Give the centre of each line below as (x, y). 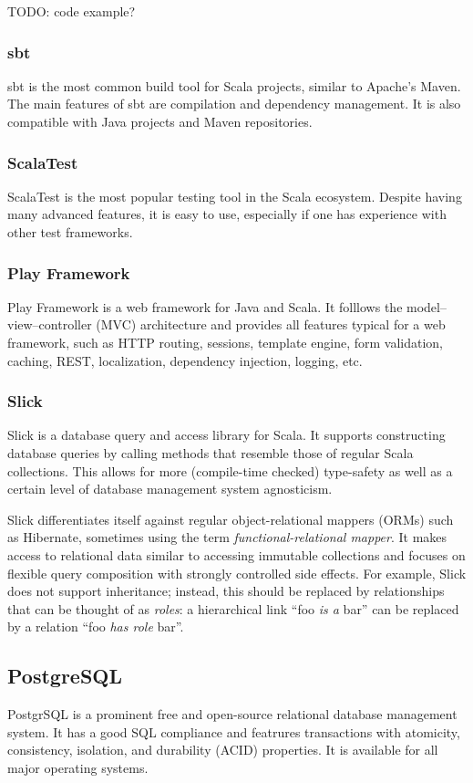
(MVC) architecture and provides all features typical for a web (271, 324)
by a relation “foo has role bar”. (96, 626)
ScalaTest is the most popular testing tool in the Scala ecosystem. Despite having (235, 196)
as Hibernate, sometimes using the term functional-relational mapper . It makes (227, 537)
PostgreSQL (65, 676)
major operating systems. (78, 767)
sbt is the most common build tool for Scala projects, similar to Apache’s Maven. (234, 85)
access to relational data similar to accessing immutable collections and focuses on (236, 554)
